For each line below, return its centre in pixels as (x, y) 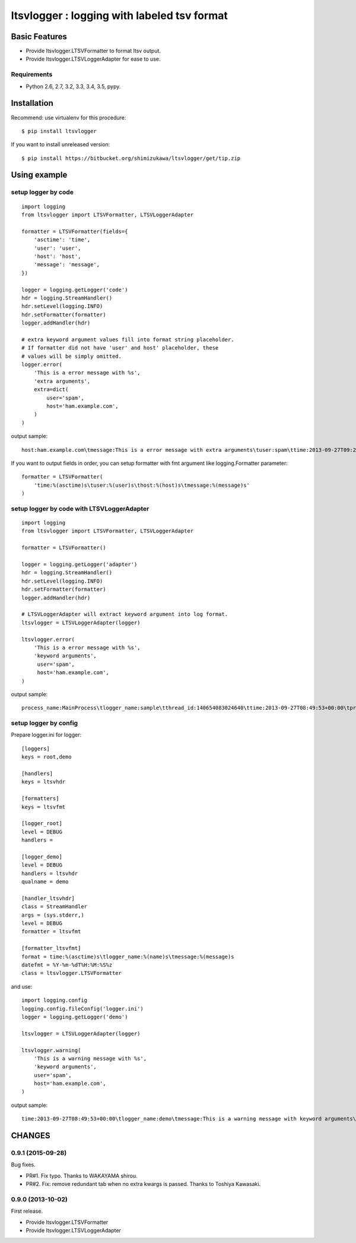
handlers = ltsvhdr (50, 873)
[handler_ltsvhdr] (48, 898)
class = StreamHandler (55, 907)
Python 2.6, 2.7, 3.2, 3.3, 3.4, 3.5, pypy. (73, 86)
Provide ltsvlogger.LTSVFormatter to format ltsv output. (93, 51)
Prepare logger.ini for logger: (46, 735)
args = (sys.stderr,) (53, 915)
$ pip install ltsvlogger (59, 131)
